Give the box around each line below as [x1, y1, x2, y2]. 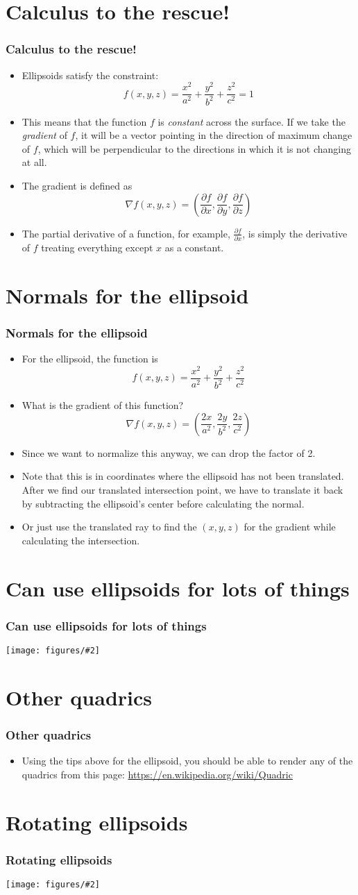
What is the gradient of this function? [22, 398, 184, 412]
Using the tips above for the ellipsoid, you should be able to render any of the [22, 753, 353, 768]
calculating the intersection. [22, 533, 140, 547]
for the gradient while [244, 519, 336, 534]
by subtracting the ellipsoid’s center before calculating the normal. [22, 496, 305, 510]
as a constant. [164, 240, 224, 254]
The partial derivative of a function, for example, [22, 226, 230, 240]
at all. [22, 155, 47, 169]
